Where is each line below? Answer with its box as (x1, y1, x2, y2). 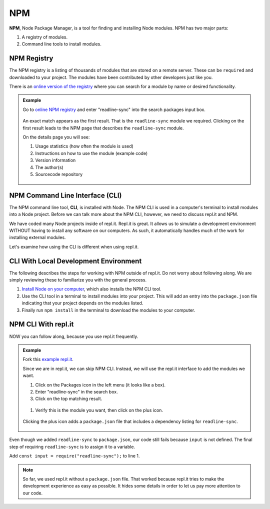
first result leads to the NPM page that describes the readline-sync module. (22, 125, 184, 131)
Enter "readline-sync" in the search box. (35, 388, 118, 394)
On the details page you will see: (22, 134, 90, 140)
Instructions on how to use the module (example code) (35, 150, 148, 156)
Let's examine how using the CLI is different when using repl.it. (9, 243, 139, 249)
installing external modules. (9, 234, 66, 240)
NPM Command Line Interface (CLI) (9, 191, 122, 199)
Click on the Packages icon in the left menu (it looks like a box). (35, 381, 166, 387)
